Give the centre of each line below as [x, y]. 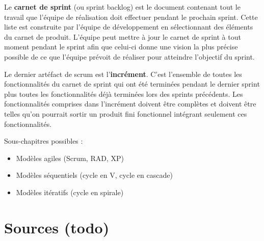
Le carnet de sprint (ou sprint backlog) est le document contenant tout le [122, 7]
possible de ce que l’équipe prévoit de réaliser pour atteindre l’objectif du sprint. [129, 56]
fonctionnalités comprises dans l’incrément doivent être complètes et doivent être [130, 104]
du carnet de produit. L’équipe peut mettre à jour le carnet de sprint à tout [123, 36]
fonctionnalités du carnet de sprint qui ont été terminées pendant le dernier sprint [132, 84]
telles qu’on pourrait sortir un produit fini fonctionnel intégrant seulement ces [126, 113]
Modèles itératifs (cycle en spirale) [70, 192]
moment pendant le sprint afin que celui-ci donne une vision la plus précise [121, 47]
